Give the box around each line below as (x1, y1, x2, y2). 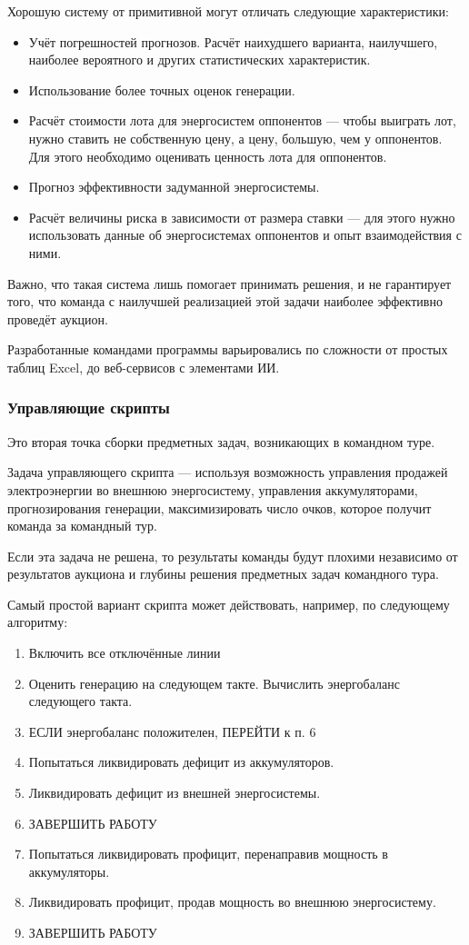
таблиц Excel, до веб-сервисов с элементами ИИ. (7, 357, 280, 376)
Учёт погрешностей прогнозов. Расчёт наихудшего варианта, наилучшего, (28, 32, 438, 51)
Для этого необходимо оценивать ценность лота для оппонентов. (28, 146, 387, 165)
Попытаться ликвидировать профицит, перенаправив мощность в (28, 844, 388, 863)
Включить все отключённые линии (28, 643, 221, 662)
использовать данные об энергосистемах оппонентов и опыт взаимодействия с (28, 225, 462, 244)
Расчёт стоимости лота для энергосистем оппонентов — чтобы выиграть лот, (28, 111, 456, 130)
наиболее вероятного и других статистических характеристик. (28, 50, 371, 69)
